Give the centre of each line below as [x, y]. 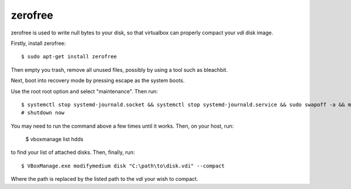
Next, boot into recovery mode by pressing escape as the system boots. [98, 80]
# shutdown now [43, 113]
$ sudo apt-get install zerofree [69, 57]
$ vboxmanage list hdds [54, 139]
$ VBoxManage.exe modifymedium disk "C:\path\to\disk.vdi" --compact [123, 166]
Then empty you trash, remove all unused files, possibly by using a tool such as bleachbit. [119, 69]
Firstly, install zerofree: [38, 43]
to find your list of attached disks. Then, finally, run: [73, 152]
